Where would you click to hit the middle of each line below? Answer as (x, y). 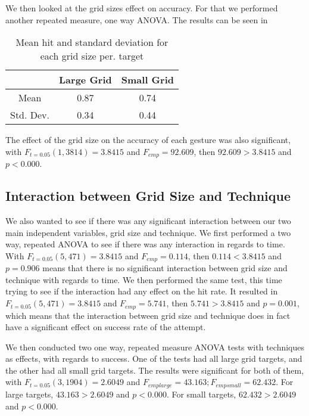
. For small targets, (201, 394)
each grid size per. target (92, 56)
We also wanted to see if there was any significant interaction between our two (148, 221)
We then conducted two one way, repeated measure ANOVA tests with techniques (155, 347)
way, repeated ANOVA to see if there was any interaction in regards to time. (145, 244)
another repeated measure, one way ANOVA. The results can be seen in (137, 19)
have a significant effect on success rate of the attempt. (106, 327)
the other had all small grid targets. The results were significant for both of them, (155, 370)
